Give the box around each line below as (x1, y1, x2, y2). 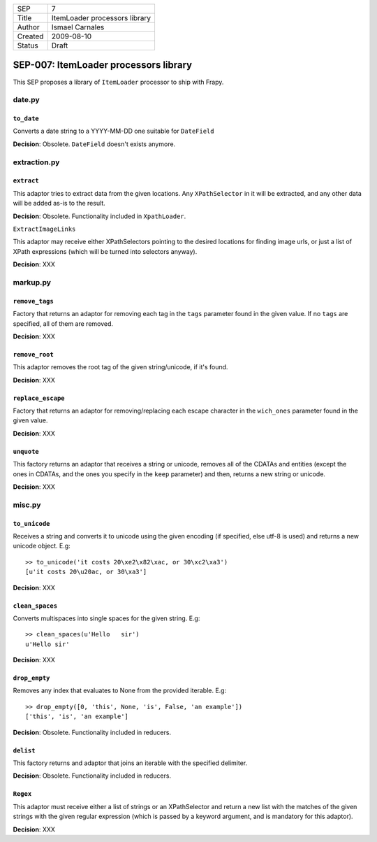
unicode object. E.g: (13, 542, 71, 550)
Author (17, 22, 40, 31)
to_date (13, 115, 40, 122)
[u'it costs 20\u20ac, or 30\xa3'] (25, 568, 147, 576)
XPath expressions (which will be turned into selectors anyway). (13, 247, 198, 255)
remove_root (13, 350, 54, 358)
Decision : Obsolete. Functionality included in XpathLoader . (13, 212, 186, 220)
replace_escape (13, 394, 66, 402)
